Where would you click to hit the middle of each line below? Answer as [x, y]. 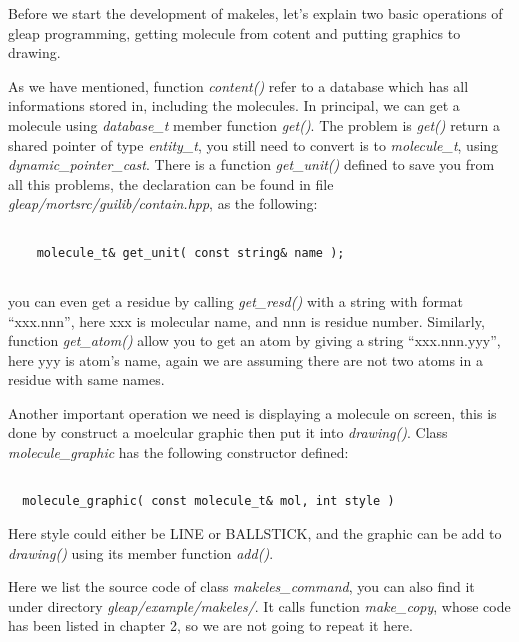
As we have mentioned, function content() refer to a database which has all [238, 85]
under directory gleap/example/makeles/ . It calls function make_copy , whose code [259, 605]
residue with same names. [86, 379]
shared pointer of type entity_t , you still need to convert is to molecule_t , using [253, 144]
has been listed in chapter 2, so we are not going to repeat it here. [210, 625]
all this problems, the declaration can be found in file [171, 183]
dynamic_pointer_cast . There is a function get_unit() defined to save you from [251, 164]
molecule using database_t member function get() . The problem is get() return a [254, 124]
